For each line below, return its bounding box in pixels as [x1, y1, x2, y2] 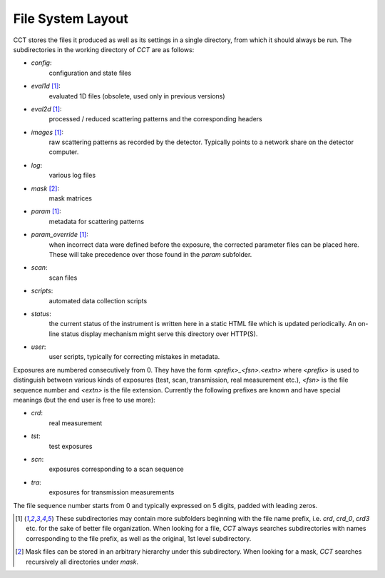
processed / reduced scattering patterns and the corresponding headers [48, 115, 263, 123]
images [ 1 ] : [31, 128, 64, 136]
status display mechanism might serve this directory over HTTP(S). [61, 329, 258, 338]
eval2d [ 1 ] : [31, 104, 62, 113]
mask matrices [48, 194, 93, 203]
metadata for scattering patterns [48, 217, 145, 225]
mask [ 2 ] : [31, 184, 60, 193]
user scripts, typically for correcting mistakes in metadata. [48, 353, 220, 361]
